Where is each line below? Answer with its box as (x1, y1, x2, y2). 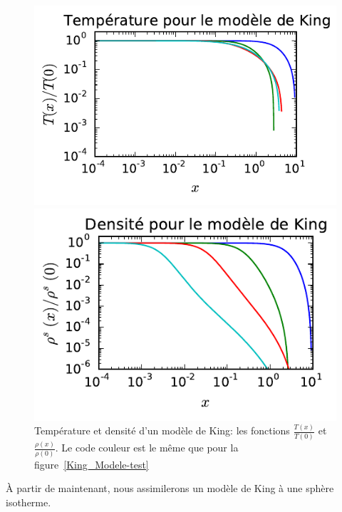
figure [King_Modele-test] (34, 456, 149, 471)
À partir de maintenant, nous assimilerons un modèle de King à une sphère (6, 481, 334, 496)
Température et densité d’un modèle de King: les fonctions (34, 423, 290, 438)
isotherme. (6, 494, 51, 509)
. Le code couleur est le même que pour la (55, 440, 239, 455)
